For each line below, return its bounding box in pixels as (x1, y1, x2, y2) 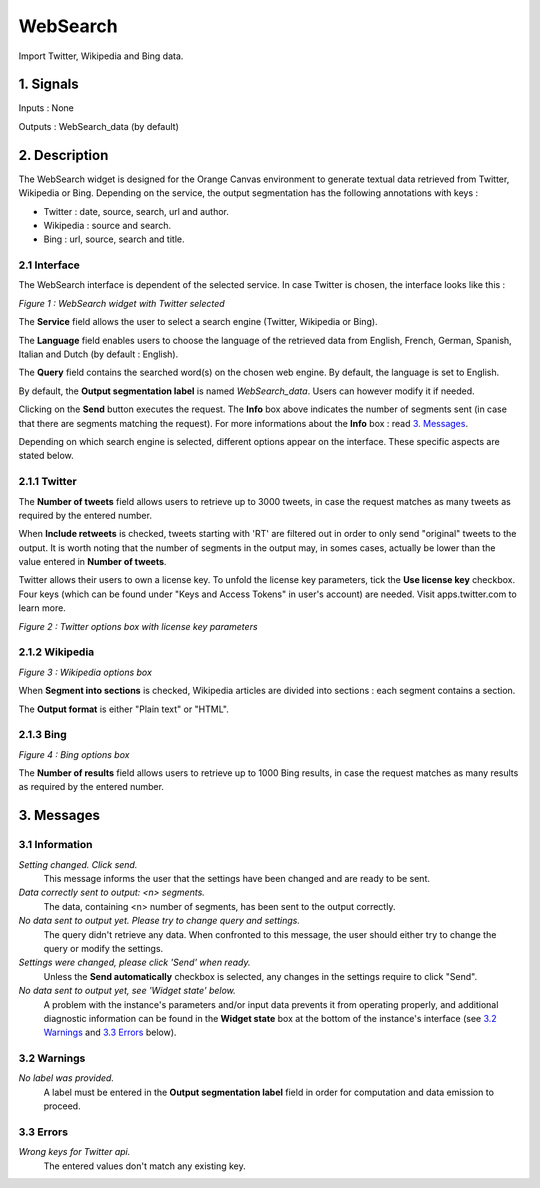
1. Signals (18, 76, 79, 93)
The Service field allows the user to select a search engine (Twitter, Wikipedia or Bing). (18, 316, 379, 328)
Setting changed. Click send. (18, 858, 138, 870)
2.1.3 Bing (18, 728, 67, 742)
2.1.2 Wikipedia (18, 645, 95, 659)
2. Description (18, 146, 109, 164)
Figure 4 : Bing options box (18, 748, 130, 760)
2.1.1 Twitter (18, 475, 77, 489)
